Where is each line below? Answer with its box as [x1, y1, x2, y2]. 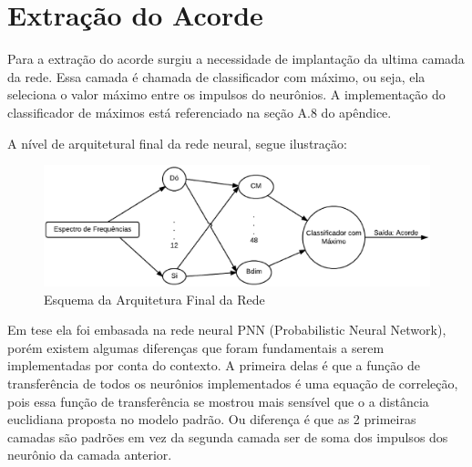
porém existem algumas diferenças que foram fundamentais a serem [7, 337, 385, 357]
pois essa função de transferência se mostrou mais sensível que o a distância [7, 391, 429, 410]
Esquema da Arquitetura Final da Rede [44, 289, 265, 308]
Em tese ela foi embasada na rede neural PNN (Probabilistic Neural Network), [7, 320, 446, 339]
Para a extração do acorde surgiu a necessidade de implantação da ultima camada [7, 49, 465, 68]
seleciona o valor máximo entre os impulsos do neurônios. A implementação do [7, 85, 446, 104]
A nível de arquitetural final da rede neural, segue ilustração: [7, 133, 347, 152]
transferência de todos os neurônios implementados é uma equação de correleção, [7, 373, 458, 392]
